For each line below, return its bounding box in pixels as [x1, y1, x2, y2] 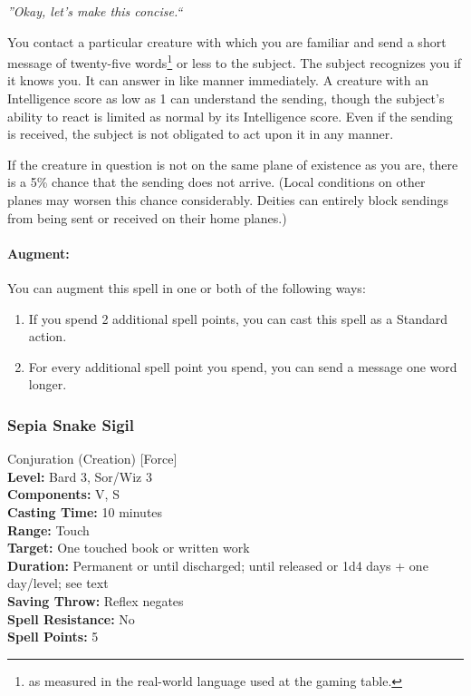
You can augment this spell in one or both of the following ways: [7, 278, 366, 297]
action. [28, 327, 67, 346]
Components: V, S [7, 485, 120, 504]
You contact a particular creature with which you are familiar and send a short [7, 32, 447, 51]
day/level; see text [7, 573, 109, 593]
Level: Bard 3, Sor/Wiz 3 [7, 466, 152, 485]
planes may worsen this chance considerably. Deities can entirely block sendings [7, 191, 448, 209]
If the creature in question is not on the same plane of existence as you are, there [7, 154, 458, 173]
